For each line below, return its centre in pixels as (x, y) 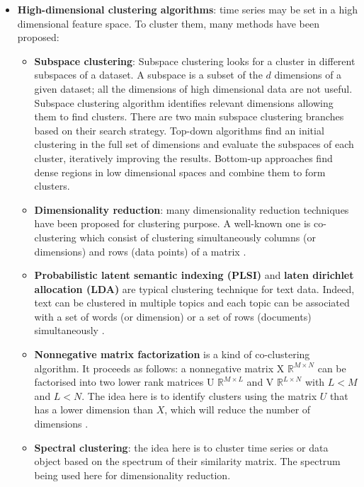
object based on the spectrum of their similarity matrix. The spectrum (187, 461)
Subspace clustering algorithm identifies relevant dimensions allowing (184, 102)
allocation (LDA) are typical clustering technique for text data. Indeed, (194, 288)
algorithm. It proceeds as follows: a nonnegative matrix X (159, 368)
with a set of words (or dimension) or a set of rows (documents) (173, 316)
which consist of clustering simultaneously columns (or (198, 237)
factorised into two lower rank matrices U (124, 382)
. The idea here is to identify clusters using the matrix (199, 395)
